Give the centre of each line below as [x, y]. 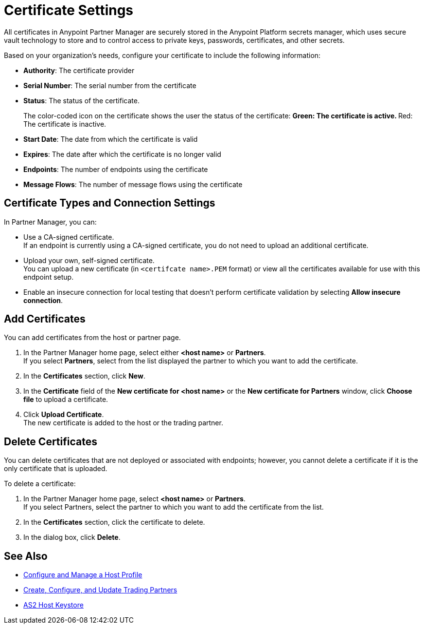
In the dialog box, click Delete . [72, 537]
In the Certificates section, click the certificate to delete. [114, 522]
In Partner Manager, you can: [50, 222]
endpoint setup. [49, 277]
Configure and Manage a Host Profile [83, 575]
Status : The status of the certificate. [81, 100]
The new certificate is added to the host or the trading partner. [123, 423]
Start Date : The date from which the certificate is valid [111, 139]
